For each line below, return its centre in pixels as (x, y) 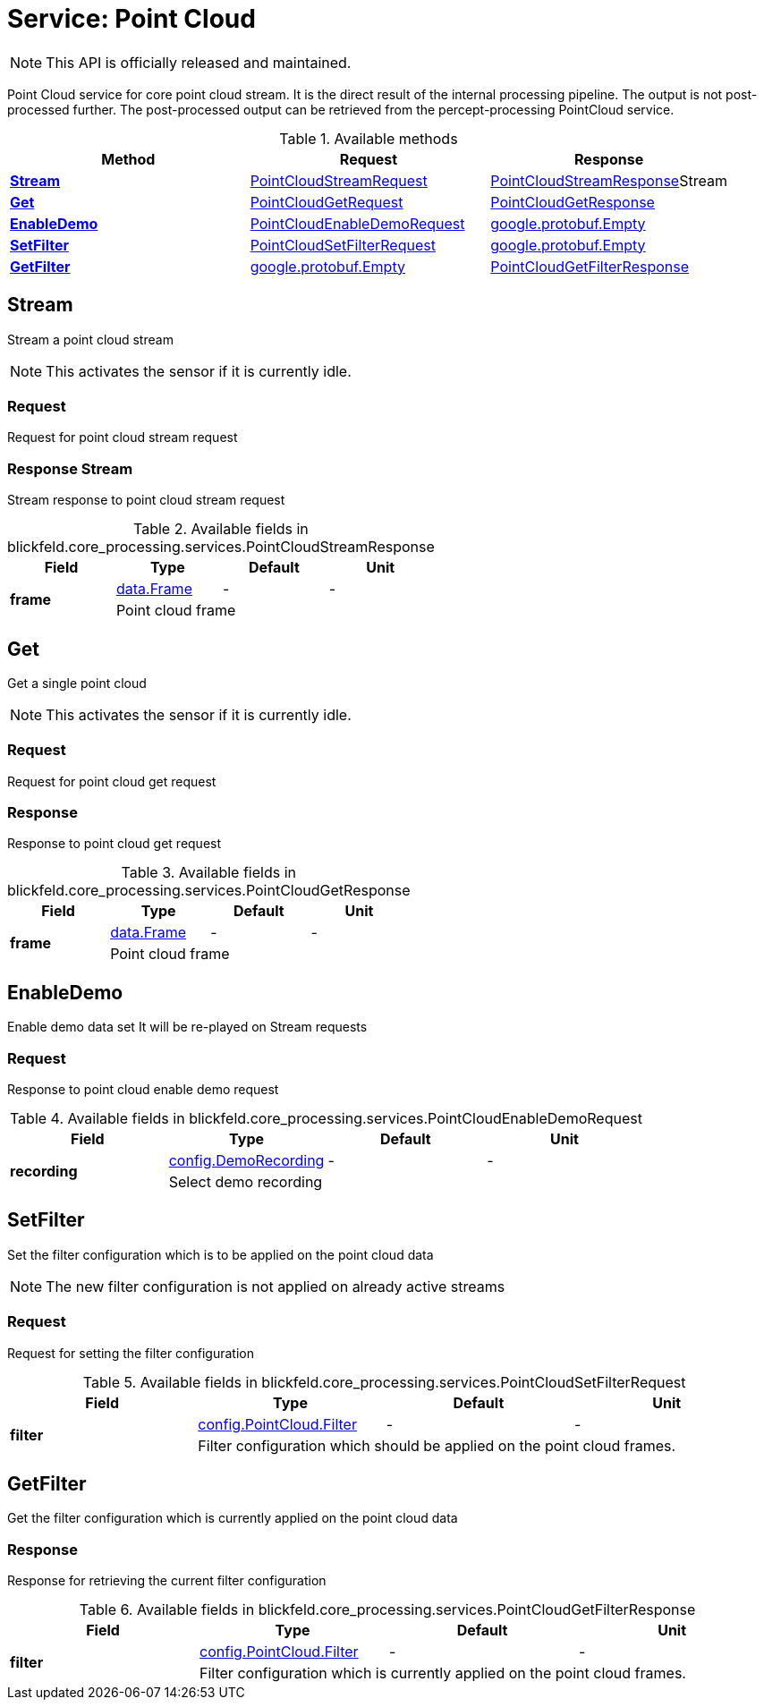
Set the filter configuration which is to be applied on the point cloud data (221, 1254)
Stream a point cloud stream (90, 339)
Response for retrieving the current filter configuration (167, 1581)
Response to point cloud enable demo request (143, 1090)
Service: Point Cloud (132, 19)
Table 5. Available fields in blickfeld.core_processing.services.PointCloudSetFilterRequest (384, 1382)
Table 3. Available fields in (208, 873)
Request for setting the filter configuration (131, 1353)
